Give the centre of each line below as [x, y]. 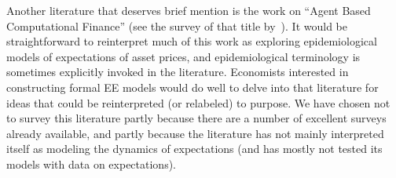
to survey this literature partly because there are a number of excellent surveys [196, 118]
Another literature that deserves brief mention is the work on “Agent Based [189, 10]
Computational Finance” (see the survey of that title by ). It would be [177, 25]
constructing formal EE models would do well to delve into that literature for [192, 87]
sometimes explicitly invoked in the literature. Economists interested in [178, 72]
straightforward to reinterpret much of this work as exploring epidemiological [192, 41]
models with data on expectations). [91, 163]
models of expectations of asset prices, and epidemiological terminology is [183, 56]
